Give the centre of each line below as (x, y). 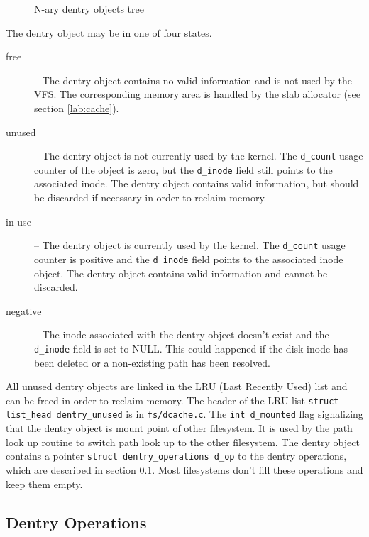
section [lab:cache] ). (77, 107)
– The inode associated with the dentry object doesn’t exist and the (182, 334)
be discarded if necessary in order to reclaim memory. (150, 198)
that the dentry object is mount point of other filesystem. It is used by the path (179, 428)
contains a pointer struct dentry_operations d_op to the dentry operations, (176, 456)
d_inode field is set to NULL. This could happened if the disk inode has (191, 348)
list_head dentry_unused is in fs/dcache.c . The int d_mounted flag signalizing (184, 414)
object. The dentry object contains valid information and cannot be (181, 273)
